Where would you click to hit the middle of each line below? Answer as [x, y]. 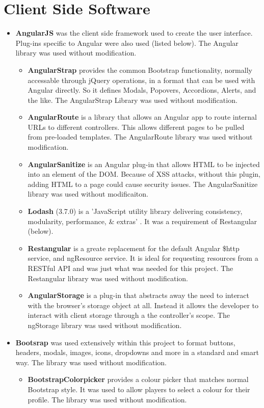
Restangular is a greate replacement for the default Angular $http [134, 248]
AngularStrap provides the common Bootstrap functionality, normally [140, 70]
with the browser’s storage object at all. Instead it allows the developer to [143, 305]
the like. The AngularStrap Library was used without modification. [133, 100]
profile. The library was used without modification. [107, 399]
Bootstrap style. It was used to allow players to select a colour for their [139, 389]
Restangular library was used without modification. [108, 278]
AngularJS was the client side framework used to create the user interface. [134, 33]
